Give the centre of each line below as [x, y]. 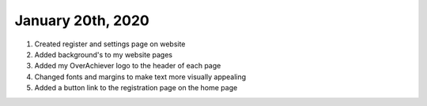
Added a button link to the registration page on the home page [136, 88]
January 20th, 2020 [82, 20]
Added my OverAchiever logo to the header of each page [128, 66]
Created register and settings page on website [110, 44]
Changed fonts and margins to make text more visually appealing [140, 77]
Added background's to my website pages [104, 54]
